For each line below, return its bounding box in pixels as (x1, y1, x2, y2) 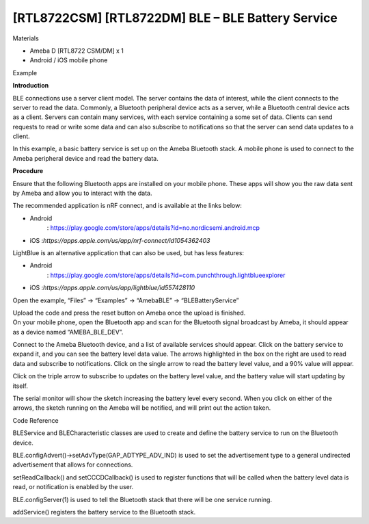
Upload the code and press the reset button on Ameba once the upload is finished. (12, 309, 246, 317)
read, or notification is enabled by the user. (12, 483, 134, 491)
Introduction (12, 81, 49, 90)
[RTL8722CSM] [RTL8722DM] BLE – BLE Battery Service (12, 10, 338, 25)
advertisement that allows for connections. (12, 460, 133, 469)
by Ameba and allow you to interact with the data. (12, 189, 152, 198)
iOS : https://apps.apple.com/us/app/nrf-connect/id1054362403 (29, 236, 210, 244)
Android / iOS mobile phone (29, 56, 108, 64)
